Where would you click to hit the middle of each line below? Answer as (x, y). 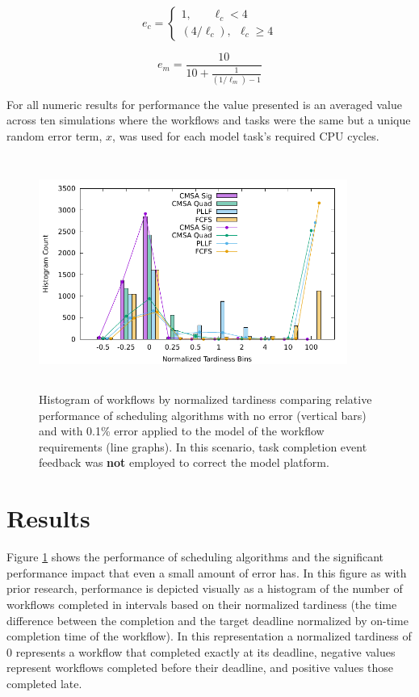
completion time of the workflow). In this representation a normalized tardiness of (209, 636)
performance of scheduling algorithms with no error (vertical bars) (203, 415)
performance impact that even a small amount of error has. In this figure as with (207, 572)
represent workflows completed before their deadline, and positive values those (200, 668)
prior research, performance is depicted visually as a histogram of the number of (205, 588)
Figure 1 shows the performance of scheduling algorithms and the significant (195, 557)
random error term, (54, 135)
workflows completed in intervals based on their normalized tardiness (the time (202, 604)
